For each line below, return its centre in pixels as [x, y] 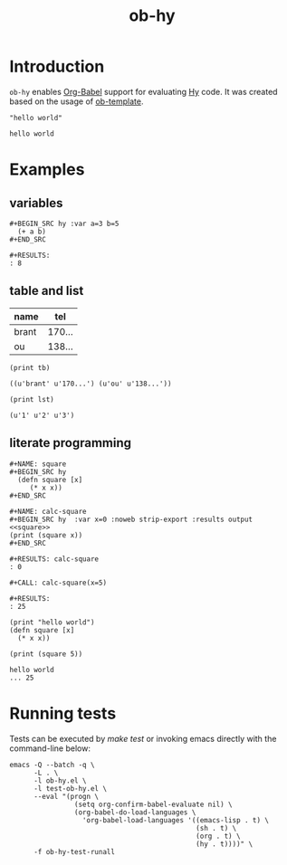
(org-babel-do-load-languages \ [135, 812]
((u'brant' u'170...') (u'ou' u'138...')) [91, 384]
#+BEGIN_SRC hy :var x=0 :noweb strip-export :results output [131, 519]
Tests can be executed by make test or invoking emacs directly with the [143, 738]
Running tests [63, 713]
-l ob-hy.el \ [60, 780]
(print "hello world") [52, 622]
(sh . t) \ [216, 828]
